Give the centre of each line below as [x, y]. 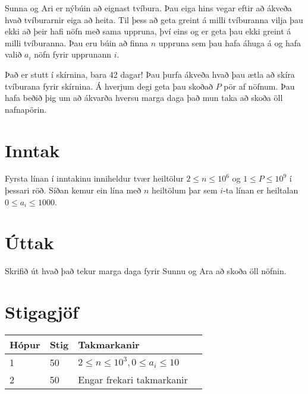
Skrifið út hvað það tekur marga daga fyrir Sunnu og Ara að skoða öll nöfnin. [146, 271]
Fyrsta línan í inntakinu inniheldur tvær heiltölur [94, 178]
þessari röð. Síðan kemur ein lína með [73, 190]
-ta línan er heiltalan [261, 190]
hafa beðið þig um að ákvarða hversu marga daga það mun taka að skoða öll [144, 98]
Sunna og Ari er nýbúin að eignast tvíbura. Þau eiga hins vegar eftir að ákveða [148, 8]
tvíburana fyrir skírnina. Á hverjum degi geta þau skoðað [109, 86]
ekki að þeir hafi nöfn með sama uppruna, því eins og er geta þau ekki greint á [148, 31]
